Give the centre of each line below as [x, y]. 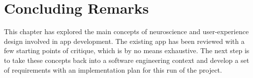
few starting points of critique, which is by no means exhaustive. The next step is [127, 50]
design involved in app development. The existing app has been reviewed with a [124, 41]
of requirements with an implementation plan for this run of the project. [113, 69]
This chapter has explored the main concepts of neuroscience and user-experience [126, 31]
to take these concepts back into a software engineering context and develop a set [127, 60]
